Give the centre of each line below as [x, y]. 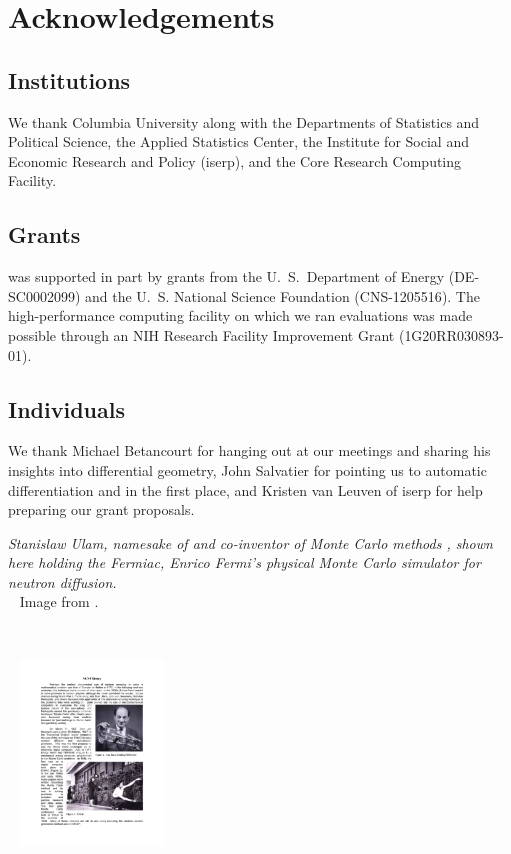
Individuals [66, 408]
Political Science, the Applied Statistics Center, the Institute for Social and [238, 141]
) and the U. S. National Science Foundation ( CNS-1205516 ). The [277, 295]
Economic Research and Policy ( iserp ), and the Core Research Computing [235, 160]
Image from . [59, 601]
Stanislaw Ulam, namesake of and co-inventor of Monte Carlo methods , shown [250, 542]
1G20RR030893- [454, 334]
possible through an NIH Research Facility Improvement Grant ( [206, 334]
